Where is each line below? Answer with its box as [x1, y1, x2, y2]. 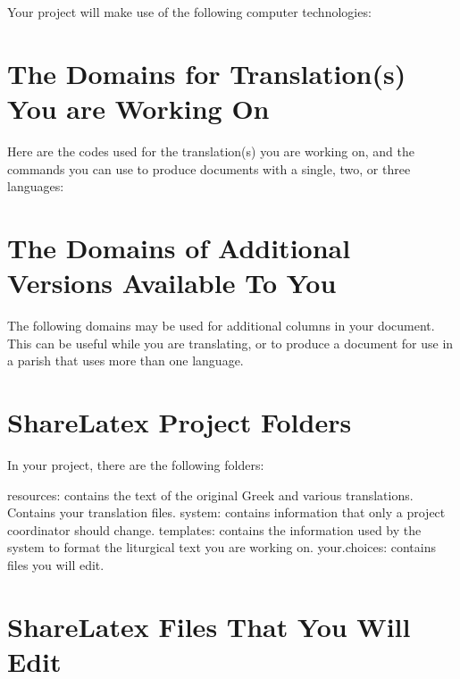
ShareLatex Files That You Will [7, 608, 411, 644]
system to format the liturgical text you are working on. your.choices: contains [7, 538, 436, 557]
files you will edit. [7, 555, 105, 574]
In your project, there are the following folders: [7, 455, 264, 474]
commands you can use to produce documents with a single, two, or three [7, 159, 411, 178]
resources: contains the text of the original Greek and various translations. [7, 485, 414, 504]
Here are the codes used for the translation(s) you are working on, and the [7, 141, 414, 160]
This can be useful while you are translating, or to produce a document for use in [7, 333, 454, 352]
